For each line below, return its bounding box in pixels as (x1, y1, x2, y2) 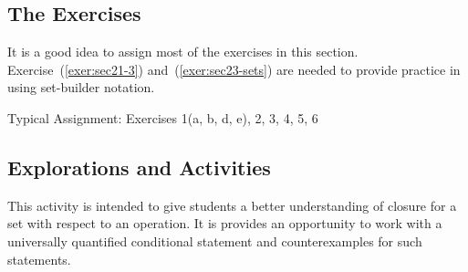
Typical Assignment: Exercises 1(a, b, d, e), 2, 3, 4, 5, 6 (7, 108, 318, 127)
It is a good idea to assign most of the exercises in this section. (7, 42, 359, 61)
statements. (7, 249, 71, 268)
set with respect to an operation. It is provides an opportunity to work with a (7, 214, 442, 233)
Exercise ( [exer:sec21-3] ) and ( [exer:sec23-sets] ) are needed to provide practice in (7, 59, 461, 78)
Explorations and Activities (7, 152, 271, 181)
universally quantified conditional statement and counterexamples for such (7, 231, 422, 250)
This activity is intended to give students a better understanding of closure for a (7, 195, 457, 214)
